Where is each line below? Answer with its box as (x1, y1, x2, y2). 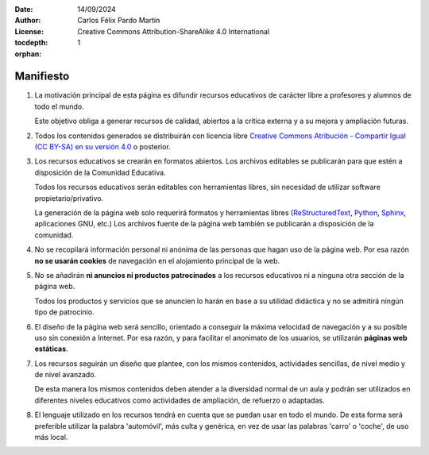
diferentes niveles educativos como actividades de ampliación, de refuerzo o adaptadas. (34, 395, 325, 405)
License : (14, 26, 44, 36)
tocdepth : (14, 38, 48, 48)
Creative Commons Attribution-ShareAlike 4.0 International (77, 26, 270, 36)
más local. (34, 433, 68, 442)
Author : (14, 16, 41, 25)
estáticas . (34, 344, 68, 353)
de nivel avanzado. (34, 370, 97, 380)
